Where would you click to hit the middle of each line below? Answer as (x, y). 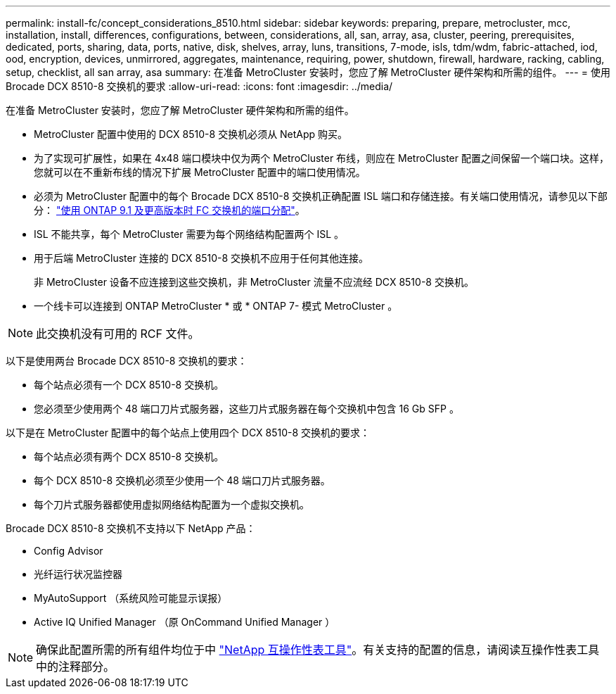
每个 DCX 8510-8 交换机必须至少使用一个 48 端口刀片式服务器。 (182, 480)
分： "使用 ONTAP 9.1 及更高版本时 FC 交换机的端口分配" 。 (169, 210)
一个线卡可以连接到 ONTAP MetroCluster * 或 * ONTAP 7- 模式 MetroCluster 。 (216, 306)
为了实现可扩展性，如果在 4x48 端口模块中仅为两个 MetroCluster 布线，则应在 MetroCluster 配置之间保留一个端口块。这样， (321, 158)
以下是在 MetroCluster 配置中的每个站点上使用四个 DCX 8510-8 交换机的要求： (188, 433)
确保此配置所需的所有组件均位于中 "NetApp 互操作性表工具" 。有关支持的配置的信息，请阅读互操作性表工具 (318, 650)
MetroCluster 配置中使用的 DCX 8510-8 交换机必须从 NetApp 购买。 (191, 134)
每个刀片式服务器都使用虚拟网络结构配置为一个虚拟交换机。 (172, 504)
